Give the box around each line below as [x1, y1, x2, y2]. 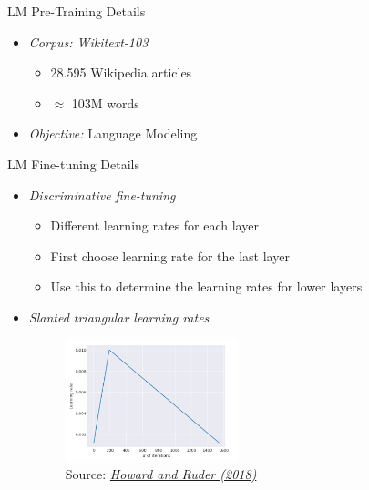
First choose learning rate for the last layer [50, 246, 290, 265]
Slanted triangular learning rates [28, 307, 210, 326]
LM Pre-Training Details [7, 2, 146, 20]
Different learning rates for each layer [50, 216, 259, 235]
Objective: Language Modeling [28, 124, 198, 143]
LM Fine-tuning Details [7, 154, 139, 173]
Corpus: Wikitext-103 [28, 32, 149, 51]
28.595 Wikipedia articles [50, 63, 192, 82]
